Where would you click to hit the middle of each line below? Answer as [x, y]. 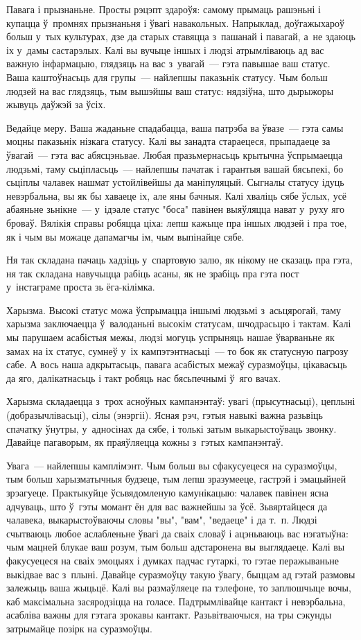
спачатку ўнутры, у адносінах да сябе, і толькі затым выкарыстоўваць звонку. [171, 428]
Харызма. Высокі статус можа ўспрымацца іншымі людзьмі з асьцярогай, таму [174, 310]
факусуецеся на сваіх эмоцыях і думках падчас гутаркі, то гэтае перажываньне [173, 560]
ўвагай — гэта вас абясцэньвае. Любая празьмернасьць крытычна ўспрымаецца [175, 154]
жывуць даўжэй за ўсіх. [56, 104]
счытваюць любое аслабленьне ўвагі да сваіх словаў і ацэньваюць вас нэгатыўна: [177, 533]
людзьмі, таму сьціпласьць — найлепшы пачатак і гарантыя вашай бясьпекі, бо [175, 168]
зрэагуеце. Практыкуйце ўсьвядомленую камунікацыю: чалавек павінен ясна [168, 492]
